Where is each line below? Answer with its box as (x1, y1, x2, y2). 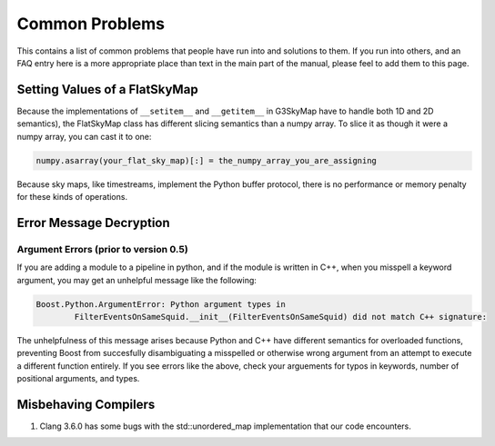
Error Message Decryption (16, 214, 170, 231)
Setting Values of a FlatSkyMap (16, 82, 199, 97)
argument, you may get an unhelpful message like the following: (16, 274, 257, 285)
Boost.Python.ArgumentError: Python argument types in (35, 299, 286, 309)
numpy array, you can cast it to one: (16, 131, 152, 142)
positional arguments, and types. (16, 373, 140, 384)
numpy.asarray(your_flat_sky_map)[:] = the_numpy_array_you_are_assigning (35, 155, 378, 165)
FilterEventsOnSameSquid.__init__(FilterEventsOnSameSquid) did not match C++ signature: (74, 312, 487, 322)
